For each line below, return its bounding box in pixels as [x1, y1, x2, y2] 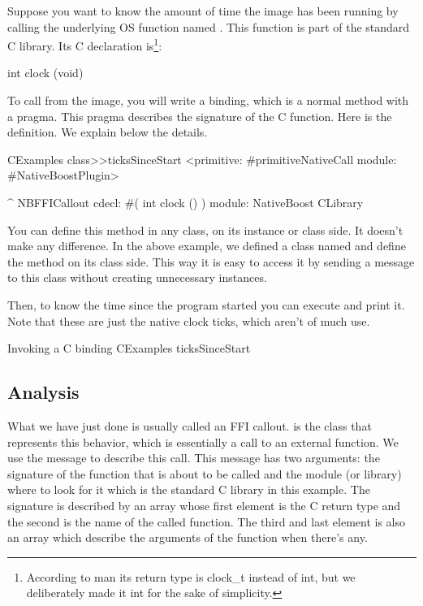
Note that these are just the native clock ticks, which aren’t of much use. [7, 312, 370, 329]
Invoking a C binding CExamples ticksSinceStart [7, 340, 251, 357]
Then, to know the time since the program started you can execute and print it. [7, 296, 405, 313]
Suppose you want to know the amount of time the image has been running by [7, 2, 399, 19]
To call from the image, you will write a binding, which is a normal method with [7, 92, 409, 109]
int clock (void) [7, 64, 84, 81]
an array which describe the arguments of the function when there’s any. [7, 529, 368, 546]
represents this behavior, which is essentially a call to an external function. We [7, 433, 399, 450]
